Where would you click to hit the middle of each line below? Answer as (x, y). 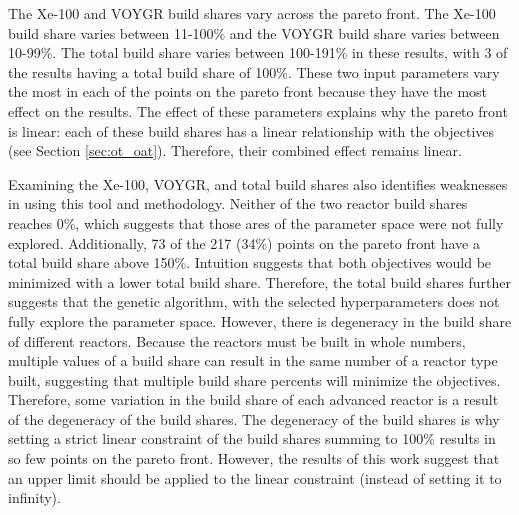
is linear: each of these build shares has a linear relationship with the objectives (251, 130)
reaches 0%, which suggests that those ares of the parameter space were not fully (256, 222)
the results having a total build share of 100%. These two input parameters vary (254, 71)
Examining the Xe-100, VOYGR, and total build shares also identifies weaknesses (258, 183)
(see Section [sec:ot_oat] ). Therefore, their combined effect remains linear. (235, 150)
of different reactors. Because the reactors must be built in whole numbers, (237, 340)
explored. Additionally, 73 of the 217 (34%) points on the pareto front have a (244, 242)
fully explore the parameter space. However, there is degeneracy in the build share (260, 320)
